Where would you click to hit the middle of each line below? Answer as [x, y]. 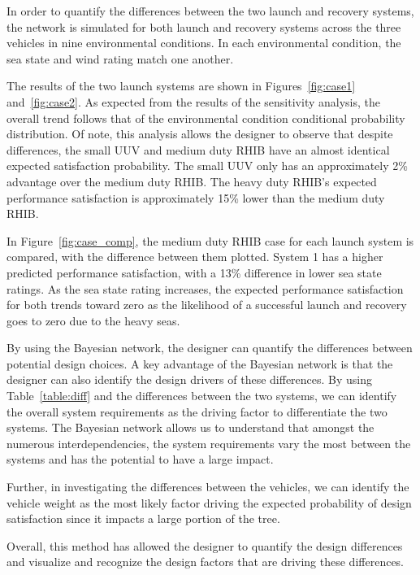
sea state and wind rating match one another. [120, 58]
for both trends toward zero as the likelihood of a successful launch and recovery [207, 305]
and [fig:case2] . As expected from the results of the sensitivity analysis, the [193, 101]
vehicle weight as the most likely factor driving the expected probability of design [209, 502]
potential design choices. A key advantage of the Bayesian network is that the [200, 363]
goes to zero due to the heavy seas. [93, 320]
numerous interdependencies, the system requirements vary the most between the [209, 443]
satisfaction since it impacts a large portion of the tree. [143, 518]
